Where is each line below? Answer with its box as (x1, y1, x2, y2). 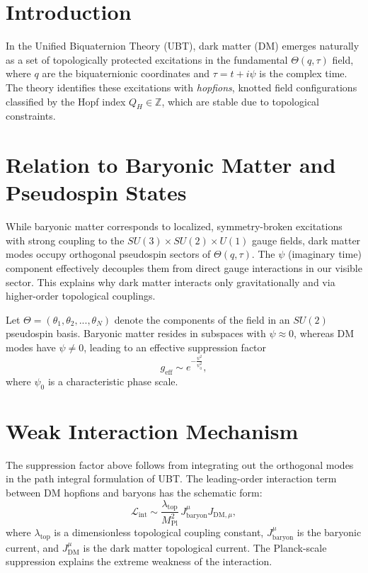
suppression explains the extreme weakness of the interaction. (6, 554, 272, 569)
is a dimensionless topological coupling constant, (54, 525, 264, 540)
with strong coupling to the (6, 232, 125, 247)
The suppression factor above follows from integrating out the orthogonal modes (6, 457, 354, 472)
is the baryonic (297, 525, 362, 540)
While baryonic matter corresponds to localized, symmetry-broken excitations (6, 219, 343, 234)
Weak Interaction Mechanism (6, 416, 299, 445)
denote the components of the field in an (114, 312, 290, 327)
